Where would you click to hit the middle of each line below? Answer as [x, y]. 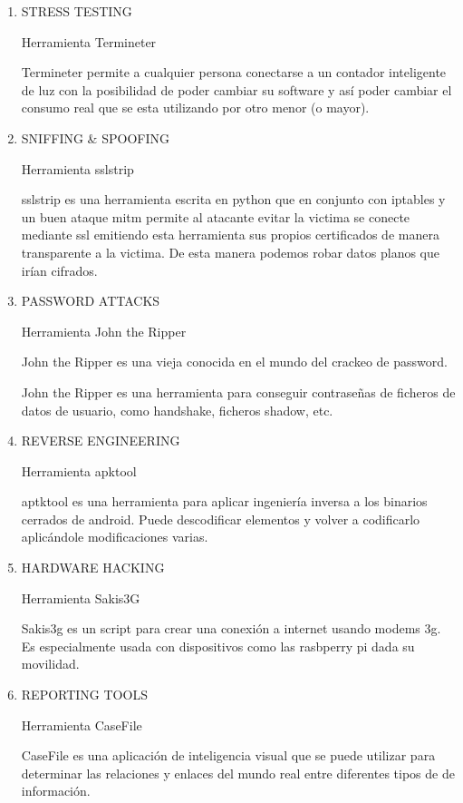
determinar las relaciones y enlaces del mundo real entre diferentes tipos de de [238, 773]
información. [56, 791]
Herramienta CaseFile [82, 725]
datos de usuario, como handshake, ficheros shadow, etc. [177, 410]
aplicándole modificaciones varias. [115, 537]
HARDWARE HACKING [93, 568]
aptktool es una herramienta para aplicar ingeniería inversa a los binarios [224, 501]
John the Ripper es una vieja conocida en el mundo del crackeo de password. [234, 362]
